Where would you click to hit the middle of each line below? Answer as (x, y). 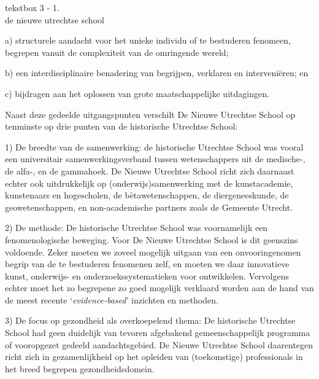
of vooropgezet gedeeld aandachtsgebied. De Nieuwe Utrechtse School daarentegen (159, 344)
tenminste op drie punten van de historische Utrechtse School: (121, 126)
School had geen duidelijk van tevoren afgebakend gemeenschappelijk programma (158, 333)
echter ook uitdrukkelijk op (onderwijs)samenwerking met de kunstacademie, (149, 183)
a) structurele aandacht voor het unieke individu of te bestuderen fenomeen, (148, 40)
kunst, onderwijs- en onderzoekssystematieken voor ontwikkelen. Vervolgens (147, 275)
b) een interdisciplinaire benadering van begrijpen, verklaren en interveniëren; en (157, 73)
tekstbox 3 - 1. (32, 7)
